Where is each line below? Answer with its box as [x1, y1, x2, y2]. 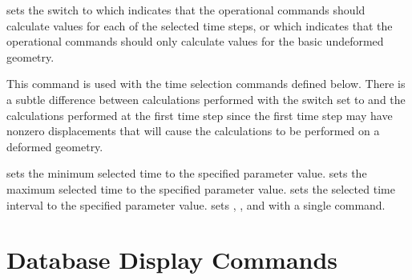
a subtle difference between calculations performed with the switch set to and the [6, 90, 406, 107]
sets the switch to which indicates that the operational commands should [6, 2, 366, 18]
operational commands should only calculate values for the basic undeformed [6, 33, 384, 50]
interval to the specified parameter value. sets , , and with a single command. [6, 196, 386, 213]
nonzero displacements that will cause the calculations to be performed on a [6, 122, 380, 139]
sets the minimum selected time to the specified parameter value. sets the [6, 165, 367, 182]
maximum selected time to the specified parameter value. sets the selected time [6, 180, 395, 197]
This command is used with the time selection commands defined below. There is [6, 75, 406, 92]
